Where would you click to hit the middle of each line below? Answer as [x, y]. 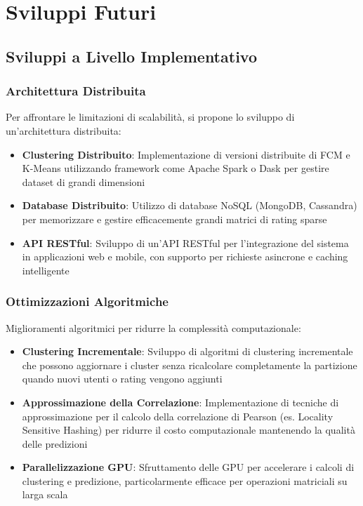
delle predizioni [55, 443]
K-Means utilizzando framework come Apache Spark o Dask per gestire [176, 168]
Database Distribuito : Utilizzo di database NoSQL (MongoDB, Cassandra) [190, 205]
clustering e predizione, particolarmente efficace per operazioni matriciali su [185, 480]
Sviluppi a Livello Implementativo [131, 56]
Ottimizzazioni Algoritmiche [87, 301]
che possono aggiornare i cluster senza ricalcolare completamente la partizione [190, 365]
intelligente [46, 270]
